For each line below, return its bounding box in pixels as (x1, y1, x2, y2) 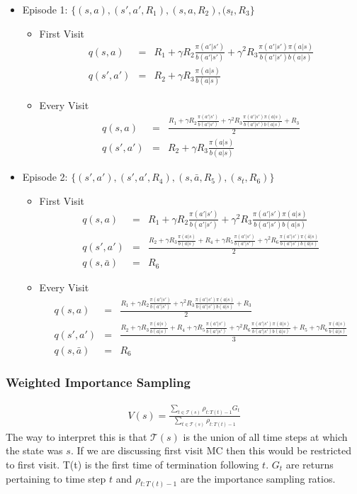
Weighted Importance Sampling (6, 374, 191, 391)
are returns (285, 457, 334, 472)
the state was (6, 443, 63, 458)
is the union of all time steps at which (183, 429, 348, 444)
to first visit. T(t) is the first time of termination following (6, 457, 259, 472)
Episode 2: (22, 169, 68, 184)
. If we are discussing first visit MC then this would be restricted (70, 443, 352, 458)
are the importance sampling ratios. (180, 471, 336, 485)
